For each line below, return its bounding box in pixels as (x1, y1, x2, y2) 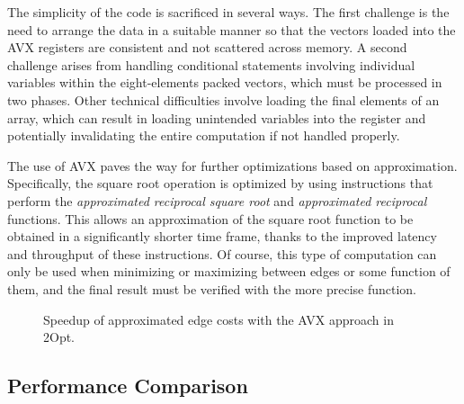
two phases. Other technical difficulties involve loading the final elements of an (7, 90, 440, 109)
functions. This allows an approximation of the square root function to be (7, 209, 414, 228)
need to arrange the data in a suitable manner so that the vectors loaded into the (7, 20, 456, 39)
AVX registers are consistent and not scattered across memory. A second (7, 38, 407, 57)
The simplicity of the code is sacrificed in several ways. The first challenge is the (7, 3, 450, 21)
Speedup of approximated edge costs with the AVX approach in (43, 310, 394, 328)
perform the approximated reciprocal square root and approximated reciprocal (7, 191, 427, 210)
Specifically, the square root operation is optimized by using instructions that (7, 174, 433, 193)
